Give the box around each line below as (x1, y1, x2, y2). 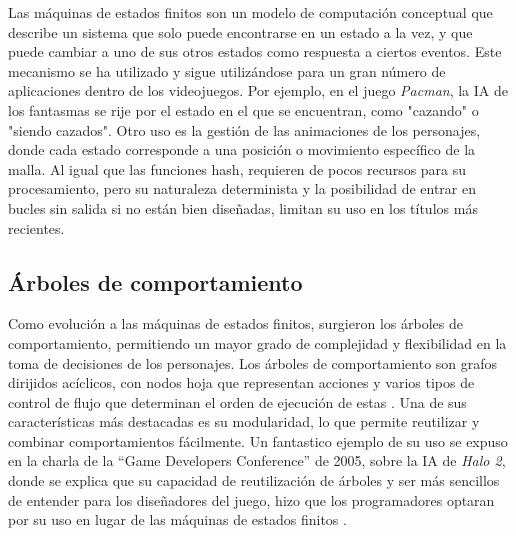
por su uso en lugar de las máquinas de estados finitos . (8, 509, 347, 530)
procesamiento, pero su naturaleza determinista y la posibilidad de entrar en (8, 178, 477, 199)
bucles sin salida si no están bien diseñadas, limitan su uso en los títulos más (8, 197, 478, 218)
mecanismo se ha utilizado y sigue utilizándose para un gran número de (8, 60, 446, 81)
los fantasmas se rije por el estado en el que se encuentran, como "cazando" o (8, 99, 479, 120)
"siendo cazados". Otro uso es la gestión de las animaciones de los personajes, (8, 119, 481, 140)
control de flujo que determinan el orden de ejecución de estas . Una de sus (8, 391, 467, 412)
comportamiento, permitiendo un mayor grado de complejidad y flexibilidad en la (8, 332, 507, 353)
